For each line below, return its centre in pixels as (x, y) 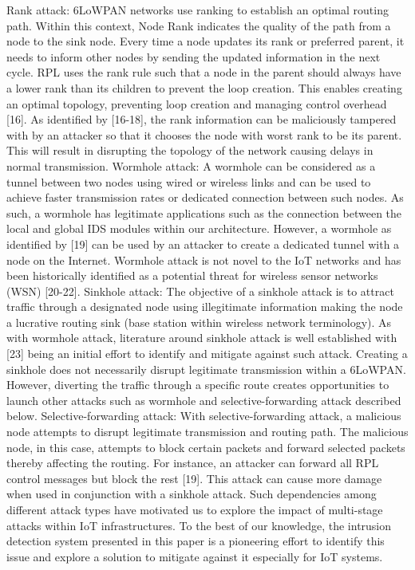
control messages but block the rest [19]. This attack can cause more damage (194, 478)
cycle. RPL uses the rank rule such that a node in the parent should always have (204, 72)
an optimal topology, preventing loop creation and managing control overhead (197, 103)
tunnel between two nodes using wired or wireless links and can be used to (189, 181)
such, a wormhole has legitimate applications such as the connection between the (204, 212)
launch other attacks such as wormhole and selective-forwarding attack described (204, 400)
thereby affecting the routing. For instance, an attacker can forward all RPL (193, 463)
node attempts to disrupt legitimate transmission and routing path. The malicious (207, 432)
